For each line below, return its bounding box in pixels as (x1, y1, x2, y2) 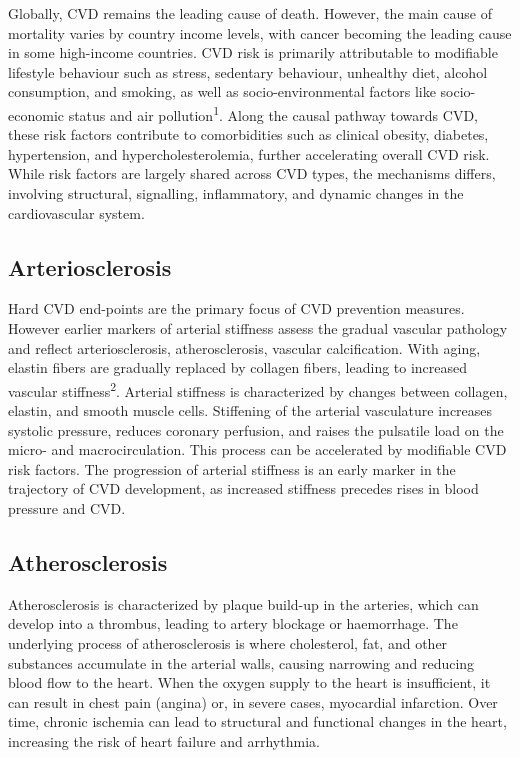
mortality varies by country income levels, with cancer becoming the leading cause (8, 22, 512, 43)
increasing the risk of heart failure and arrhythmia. (8, 730, 320, 751)
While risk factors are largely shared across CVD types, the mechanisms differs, (8, 163, 496, 184)
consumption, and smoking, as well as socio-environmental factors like (8, 81, 436, 102)
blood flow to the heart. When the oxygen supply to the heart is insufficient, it (8, 672, 491, 693)
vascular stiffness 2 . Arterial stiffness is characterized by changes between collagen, (8, 377, 508, 401)
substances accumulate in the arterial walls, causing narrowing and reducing (8, 652, 475, 673)
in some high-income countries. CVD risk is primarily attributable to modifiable (8, 42, 498, 63)
